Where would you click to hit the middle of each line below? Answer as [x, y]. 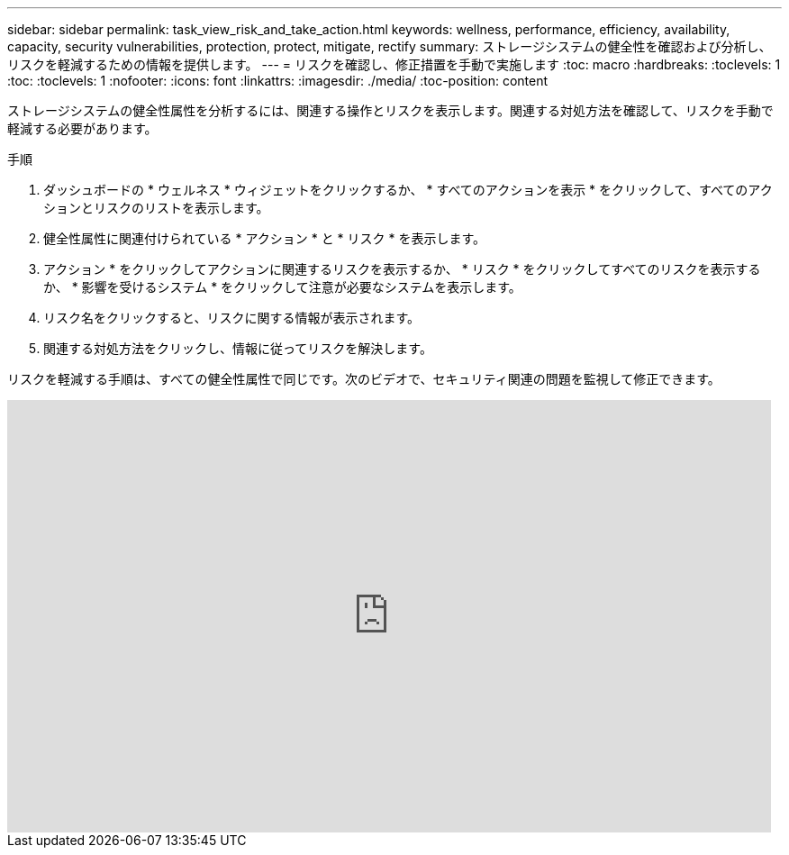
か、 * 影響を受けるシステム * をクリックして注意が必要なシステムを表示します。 [282, 287]
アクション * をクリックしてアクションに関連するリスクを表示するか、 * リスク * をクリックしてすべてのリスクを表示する [402, 269]
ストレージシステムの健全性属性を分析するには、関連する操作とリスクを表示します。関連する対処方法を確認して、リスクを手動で [390, 110]
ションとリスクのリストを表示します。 [156, 208]
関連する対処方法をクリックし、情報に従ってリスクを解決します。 [238, 348]
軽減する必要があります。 [82, 128]
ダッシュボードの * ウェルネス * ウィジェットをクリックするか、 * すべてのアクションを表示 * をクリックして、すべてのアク [408, 190]
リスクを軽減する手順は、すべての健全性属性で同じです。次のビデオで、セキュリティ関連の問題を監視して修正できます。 [364, 379]
